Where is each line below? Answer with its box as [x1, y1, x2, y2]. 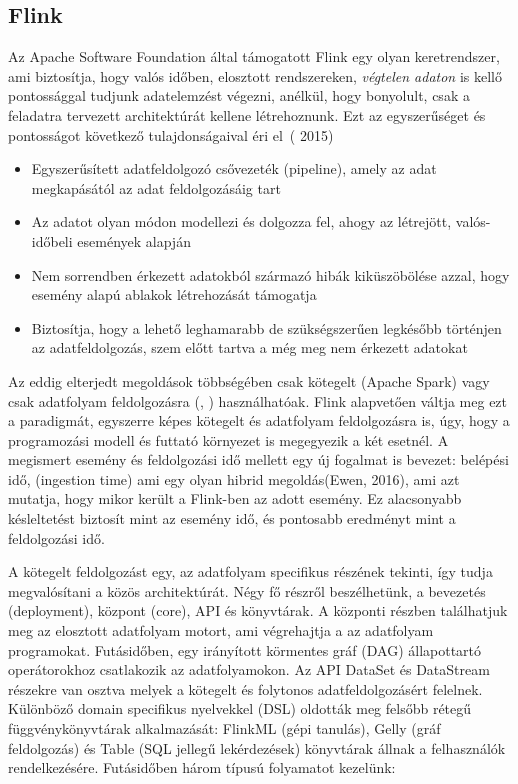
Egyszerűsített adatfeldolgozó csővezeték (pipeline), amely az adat [31, 158, 437, 179]
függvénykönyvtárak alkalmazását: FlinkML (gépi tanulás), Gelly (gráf [8, 718, 441, 739]
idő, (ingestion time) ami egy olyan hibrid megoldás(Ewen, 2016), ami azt [8, 468, 460, 489]
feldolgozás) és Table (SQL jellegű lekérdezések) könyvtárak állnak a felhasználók [8, 737, 506, 758]
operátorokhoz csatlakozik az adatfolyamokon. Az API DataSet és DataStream [8, 659, 490, 680]
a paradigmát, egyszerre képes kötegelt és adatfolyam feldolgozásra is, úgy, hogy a [8, 410, 510, 431]
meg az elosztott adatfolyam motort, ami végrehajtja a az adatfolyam [8, 620, 434, 641]
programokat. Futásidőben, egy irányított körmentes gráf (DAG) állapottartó [8, 639, 482, 660]
